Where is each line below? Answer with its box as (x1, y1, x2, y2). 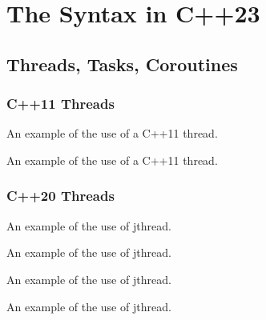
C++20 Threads (6, 186, 115, 206)
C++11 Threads (6, 94, 115, 114)
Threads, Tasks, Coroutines (6, 51, 238, 76)
